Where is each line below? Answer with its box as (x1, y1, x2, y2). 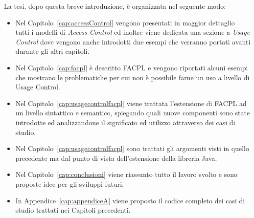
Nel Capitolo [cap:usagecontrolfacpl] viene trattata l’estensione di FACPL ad (15, 98, 247, 108)
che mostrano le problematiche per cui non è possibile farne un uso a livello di (15, 72, 250, 82)
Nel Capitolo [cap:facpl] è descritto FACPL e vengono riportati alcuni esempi (15, 62, 248, 72)
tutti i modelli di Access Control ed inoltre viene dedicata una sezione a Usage (15, 27, 250, 37)
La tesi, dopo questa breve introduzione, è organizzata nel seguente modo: (4, 1, 226, 11)
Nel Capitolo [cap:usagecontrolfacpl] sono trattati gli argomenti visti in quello (15, 143, 249, 153)
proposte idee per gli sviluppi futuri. (15, 178, 124, 189)
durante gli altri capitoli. (15, 46, 90, 56)
